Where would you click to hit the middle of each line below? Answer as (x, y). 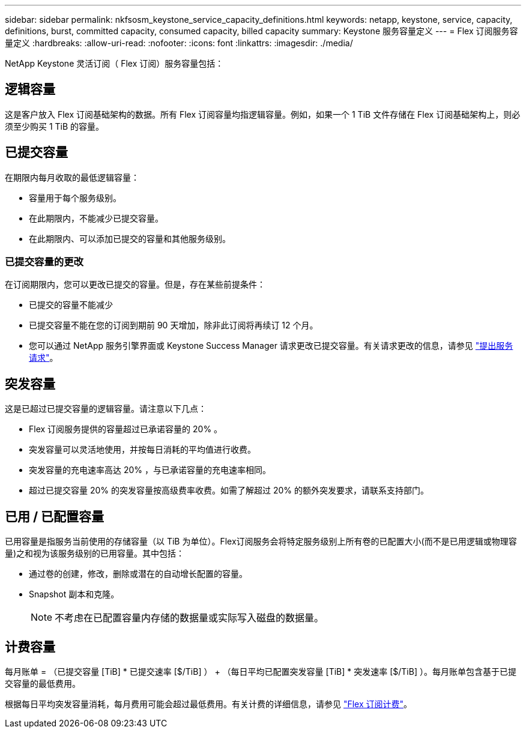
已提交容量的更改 (44, 262)
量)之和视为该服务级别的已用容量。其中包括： (95, 554)
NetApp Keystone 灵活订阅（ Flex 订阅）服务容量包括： (114, 63)
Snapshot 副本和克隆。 (74, 594)
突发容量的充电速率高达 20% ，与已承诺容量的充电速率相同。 (150, 470)
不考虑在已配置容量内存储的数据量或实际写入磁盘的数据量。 (189, 618)
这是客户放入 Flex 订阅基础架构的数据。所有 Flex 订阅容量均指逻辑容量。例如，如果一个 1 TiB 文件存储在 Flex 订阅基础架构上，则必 (263, 114)
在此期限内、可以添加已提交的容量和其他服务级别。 (130, 238)
